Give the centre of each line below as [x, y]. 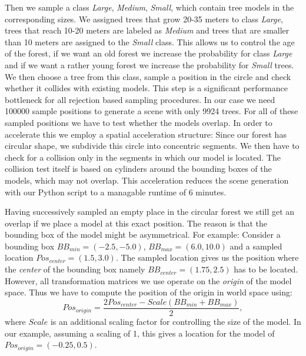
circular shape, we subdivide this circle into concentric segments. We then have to [152, 146]
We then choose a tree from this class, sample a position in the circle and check [148, 76]
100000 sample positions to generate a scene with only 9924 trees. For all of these [152, 111]
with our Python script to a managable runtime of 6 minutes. [116, 192]
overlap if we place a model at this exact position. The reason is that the [136, 223]
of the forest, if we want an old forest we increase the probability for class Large [149, 53]
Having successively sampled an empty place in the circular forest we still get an [150, 212]
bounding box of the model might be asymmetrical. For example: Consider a [143, 234]
